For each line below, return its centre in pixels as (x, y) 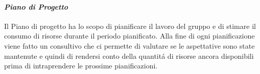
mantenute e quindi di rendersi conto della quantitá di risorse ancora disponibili (129, 55)
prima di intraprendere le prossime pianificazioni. (81, 66)
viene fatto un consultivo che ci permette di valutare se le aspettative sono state (129, 45)
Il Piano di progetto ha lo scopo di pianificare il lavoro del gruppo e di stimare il (130, 26)
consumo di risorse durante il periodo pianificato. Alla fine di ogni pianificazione (129, 36)
